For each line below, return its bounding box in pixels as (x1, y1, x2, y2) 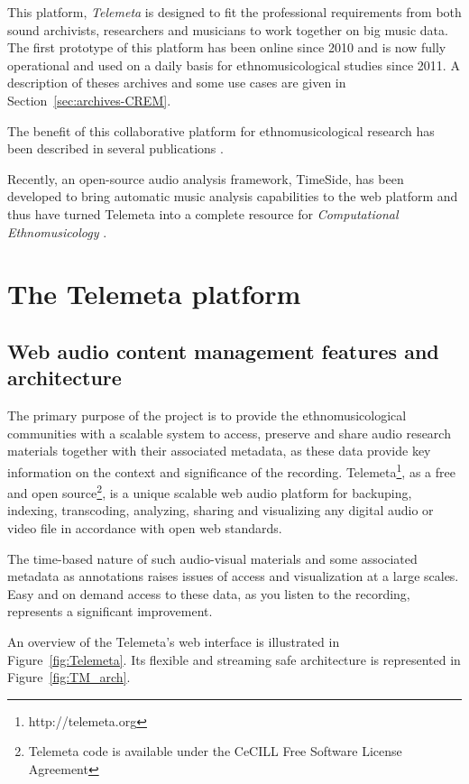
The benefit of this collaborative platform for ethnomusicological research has (7, 121, 435, 140)
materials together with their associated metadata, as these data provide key (7, 441, 431, 460)
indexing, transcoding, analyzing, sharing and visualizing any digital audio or (7, 501, 434, 520)
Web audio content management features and (7, 337, 439, 364)
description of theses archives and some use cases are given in (7, 73, 346, 92)
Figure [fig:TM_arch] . (7, 668, 131, 687)
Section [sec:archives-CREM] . (7, 90, 171, 109)
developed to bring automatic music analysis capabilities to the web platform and (7, 187, 458, 206)
